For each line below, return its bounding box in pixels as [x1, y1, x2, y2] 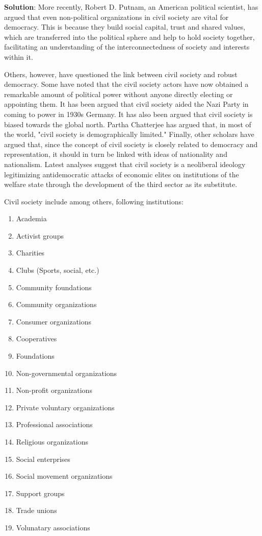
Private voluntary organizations [16, 402, 115, 412]
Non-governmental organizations [16, 367, 117, 378]
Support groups [16, 487, 65, 498]
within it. [4, 51, 33, 62]
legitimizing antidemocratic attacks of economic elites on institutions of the [4, 169, 239, 179]
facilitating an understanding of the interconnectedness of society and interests [4, 41, 250, 52]
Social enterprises [16, 453, 70, 464]
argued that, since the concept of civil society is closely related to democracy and [4, 138, 258, 149]
